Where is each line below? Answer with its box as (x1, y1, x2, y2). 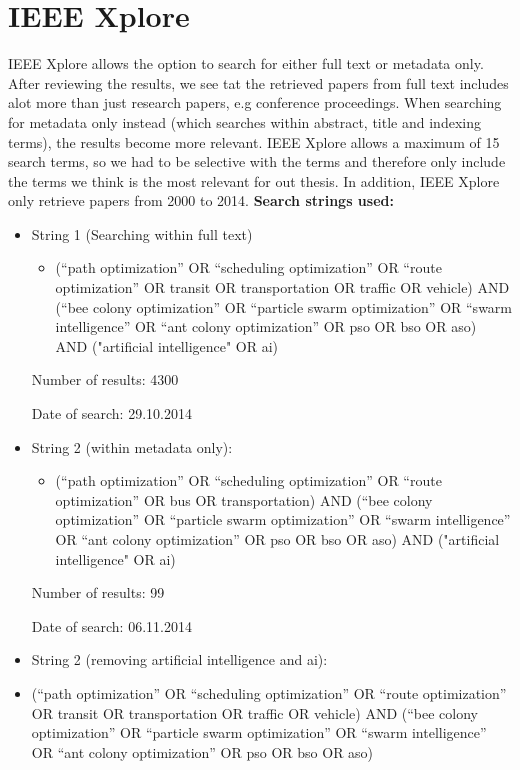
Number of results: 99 (31, 582, 165, 603)
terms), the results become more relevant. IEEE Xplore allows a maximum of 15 (8, 131, 500, 152)
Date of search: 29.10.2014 (31, 403, 192, 424)
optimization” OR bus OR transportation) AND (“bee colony (55, 489, 433, 510)
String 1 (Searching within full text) (31, 223, 253, 244)
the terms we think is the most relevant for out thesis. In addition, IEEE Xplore (8, 170, 500, 191)
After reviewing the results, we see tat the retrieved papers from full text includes (8, 72, 509, 93)
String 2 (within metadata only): (31, 436, 233, 457)
